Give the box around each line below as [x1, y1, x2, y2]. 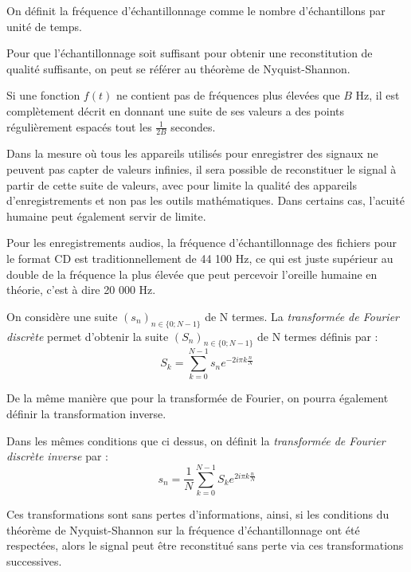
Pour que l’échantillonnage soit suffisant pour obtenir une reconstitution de [6, 45, 373, 61]
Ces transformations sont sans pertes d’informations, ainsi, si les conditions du [6, 505, 389, 522]
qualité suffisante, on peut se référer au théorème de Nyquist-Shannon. [6, 60, 350, 76]
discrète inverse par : [6, 448, 108, 464]
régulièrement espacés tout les [6, 118, 152, 135]
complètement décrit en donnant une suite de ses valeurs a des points [6, 102, 344, 119]
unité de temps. [6, 18, 82, 34]
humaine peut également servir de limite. [6, 207, 206, 224]
